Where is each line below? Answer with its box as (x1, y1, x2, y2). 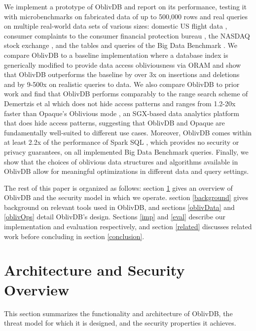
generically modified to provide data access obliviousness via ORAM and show (4, 59, 241, 70)
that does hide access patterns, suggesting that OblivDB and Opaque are (4, 118, 225, 128)
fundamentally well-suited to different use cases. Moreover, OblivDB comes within (4, 127, 252, 137)
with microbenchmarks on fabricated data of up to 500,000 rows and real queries (4, 11, 248, 21)
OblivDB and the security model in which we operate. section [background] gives (4, 192, 249, 203)
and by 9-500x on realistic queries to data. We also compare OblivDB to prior (4, 79, 240, 89)
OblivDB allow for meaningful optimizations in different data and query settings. (4, 166, 249, 176)
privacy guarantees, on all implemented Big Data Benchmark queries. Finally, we (4, 146, 249, 157)
